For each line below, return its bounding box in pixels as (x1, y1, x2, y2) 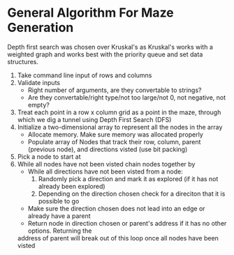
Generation (7, 20, 74, 36)
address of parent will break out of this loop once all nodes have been (17, 233, 219, 242)
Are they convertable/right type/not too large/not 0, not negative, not (27, 93, 226, 102)
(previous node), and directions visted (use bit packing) (27, 145, 188, 153)
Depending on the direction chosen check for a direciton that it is (38, 190, 226, 198)
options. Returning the (27, 226, 92, 235)
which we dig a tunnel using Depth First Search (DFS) (17, 115, 172, 123)
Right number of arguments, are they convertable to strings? (27, 86, 202, 94)
